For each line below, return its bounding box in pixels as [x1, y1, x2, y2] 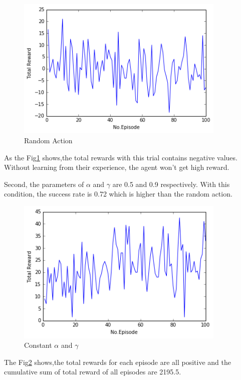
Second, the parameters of [4, 178, 84, 189]
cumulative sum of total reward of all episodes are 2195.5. [4, 366, 181, 377]
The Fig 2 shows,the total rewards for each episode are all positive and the [4, 356, 231, 367]
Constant [24, 340, 52, 350]
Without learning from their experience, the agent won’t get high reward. [4, 162, 229, 172]
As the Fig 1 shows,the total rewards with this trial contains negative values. [4, 152, 237, 162]
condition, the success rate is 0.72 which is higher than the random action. [4, 188, 232, 199]
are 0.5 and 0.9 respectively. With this [112, 178, 230, 189]
